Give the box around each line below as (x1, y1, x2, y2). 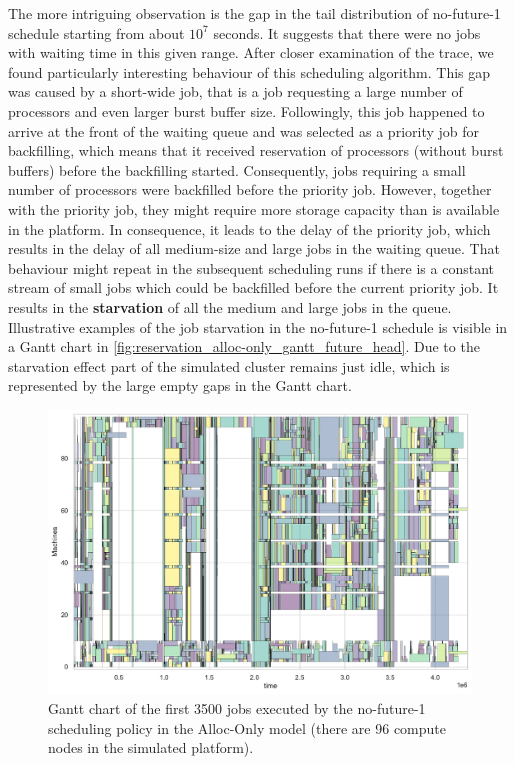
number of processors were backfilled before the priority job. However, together (8, 179, 492, 200)
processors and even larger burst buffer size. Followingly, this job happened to (8, 100, 485, 121)
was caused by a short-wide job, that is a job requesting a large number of (8, 81, 463, 102)
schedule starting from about (8, 22, 185, 43)
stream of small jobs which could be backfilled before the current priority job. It (8, 277, 499, 298)
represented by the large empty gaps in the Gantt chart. (8, 375, 352, 396)
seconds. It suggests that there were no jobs (213, 22, 481, 43)
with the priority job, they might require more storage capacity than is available (8, 198, 500, 219)
